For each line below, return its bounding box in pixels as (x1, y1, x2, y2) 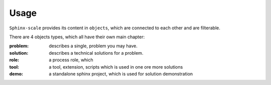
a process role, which (49, 57, 94, 63)
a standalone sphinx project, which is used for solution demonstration (49, 71, 193, 77)
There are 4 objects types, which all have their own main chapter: (9, 34, 145, 40)
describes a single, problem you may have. (49, 43, 138, 49)
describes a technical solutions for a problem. (49, 50, 144, 56)
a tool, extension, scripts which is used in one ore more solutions (49, 64, 183, 70)
